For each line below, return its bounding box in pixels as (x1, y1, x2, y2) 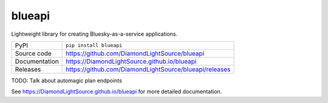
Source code (15, 49, 52, 58)
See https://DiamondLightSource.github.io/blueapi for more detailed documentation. (11, 88, 222, 95)
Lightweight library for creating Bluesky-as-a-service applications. (11, 30, 178, 38)
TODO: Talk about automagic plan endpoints (11, 76, 123, 84)
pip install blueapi (66, 42, 123, 48)
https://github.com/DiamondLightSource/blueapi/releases (66, 65, 231, 73)
